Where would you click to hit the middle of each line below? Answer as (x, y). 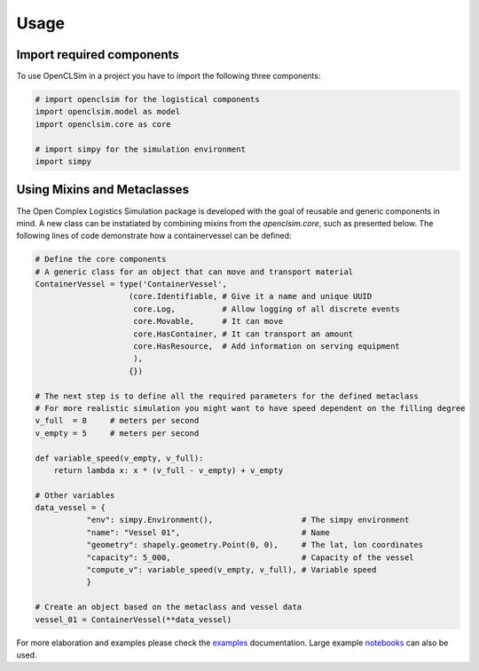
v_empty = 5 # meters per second (117, 433)
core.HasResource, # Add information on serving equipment (267, 346)
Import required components (98, 55)
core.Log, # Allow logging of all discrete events (267, 309)
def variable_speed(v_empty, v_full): (119, 458)
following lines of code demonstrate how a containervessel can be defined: (154, 236)
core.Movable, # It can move (208, 321)
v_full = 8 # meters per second (117, 421)
